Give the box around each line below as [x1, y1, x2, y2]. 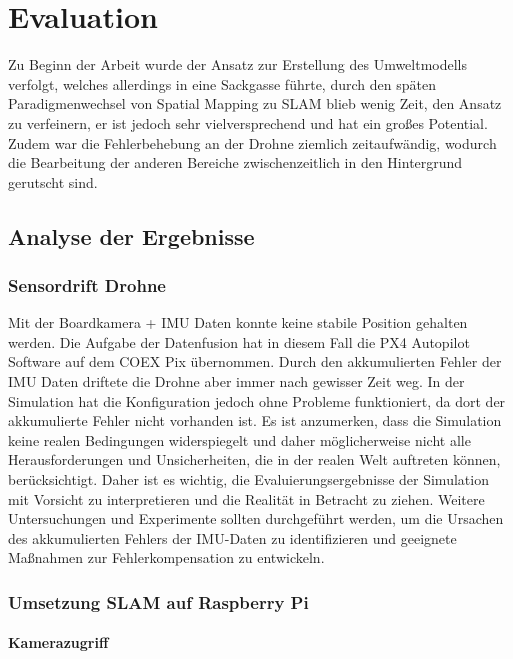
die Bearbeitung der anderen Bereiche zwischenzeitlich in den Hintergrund [8, 152, 463, 173]
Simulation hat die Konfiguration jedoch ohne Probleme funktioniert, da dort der [8, 390, 506, 411]
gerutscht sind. [8, 171, 98, 192]
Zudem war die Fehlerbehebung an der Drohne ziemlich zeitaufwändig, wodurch [8, 132, 497, 153]
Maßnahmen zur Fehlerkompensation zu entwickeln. [8, 547, 325, 568]
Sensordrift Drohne [8, 272, 166, 297]
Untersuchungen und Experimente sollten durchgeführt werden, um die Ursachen [8, 508, 504, 529]
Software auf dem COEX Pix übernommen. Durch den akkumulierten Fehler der [8, 351, 502, 372]
